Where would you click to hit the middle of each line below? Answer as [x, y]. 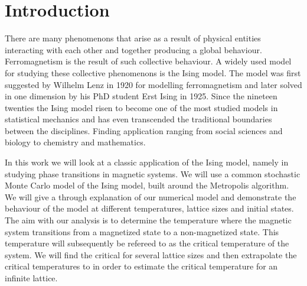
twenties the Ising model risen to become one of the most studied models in [141, 107]
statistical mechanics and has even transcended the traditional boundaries [138, 119]
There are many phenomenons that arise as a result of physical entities [133, 38]
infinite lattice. [31, 278]
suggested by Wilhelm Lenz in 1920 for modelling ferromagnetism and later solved [153, 84]
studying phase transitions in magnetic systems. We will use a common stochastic [153, 173]
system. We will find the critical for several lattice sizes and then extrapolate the [151, 254]
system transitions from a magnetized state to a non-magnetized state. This [142, 231]
